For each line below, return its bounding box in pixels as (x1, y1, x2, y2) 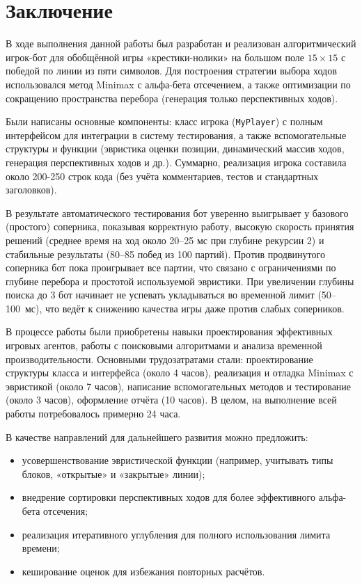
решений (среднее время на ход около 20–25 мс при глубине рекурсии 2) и (6, 232, 324, 247)
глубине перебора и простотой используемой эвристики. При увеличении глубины (6, 273, 354, 288)
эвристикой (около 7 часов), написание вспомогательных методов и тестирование (6, 378, 352, 393)
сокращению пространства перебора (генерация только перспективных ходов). (6, 90, 338, 105)
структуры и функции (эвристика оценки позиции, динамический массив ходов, (6, 141, 345, 156)
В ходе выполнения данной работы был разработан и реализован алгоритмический (6, 36, 356, 51)
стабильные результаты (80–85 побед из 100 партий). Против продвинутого (6, 246, 325, 261)
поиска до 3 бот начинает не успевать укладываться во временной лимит (6, 287, 315, 302)
